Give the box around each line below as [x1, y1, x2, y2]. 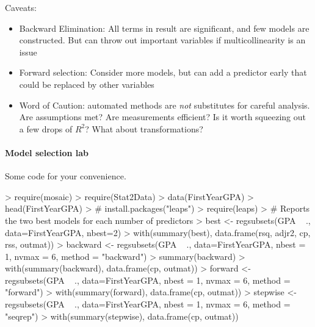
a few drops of [19, 122, 73, 135]
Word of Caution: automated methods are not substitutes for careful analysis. [19, 98, 310, 111]
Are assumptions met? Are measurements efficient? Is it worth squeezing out [19, 110, 306, 123]
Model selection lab [5, 146, 89, 159]
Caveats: [5, 1, 37, 13]
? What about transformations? [85, 122, 203, 135]
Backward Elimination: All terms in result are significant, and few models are [19, 21, 310, 34]
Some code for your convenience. [5, 170, 126, 182]
